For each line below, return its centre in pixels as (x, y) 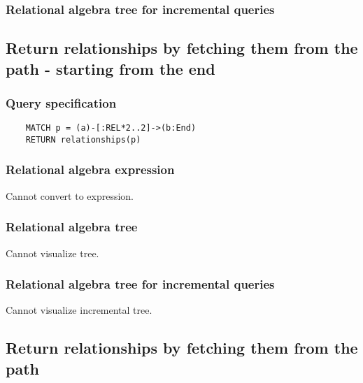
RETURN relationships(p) (83, 139)
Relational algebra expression (90, 169)
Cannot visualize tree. (52, 253)
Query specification (61, 102)
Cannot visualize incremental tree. (79, 310)
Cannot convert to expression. (70, 195)
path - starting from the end (111, 68)
